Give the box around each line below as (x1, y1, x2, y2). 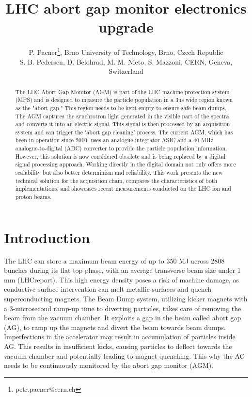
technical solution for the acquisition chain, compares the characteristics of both (15, 176, 218, 184)
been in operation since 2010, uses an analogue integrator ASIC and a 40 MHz (15, 136, 214, 144)
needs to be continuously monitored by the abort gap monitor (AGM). (4, 360, 214, 370)
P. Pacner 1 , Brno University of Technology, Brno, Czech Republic (29, 46, 223, 57)
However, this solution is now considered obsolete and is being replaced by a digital (15, 152, 226, 160)
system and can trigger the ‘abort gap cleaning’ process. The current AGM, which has (15, 128, 233, 136)
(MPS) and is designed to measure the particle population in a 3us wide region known (15, 96, 233, 104)
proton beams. (15, 193, 52, 201)
